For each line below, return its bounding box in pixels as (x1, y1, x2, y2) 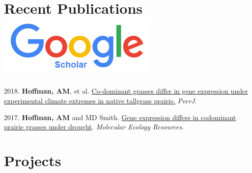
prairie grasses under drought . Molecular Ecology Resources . (4, 122, 184, 132)
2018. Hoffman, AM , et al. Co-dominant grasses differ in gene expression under (4, 86, 248, 96)
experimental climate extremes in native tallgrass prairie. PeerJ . (4, 95, 197, 105)
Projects (4, 150, 61, 170)
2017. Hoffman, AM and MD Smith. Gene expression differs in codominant (4, 112, 236, 122)
